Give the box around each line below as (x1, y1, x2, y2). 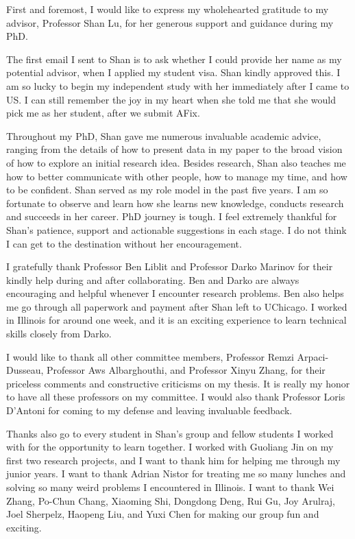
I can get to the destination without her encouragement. (6, 236, 242, 250)
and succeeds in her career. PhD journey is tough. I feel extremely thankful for (6, 209, 337, 224)
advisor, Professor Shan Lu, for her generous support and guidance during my (6, 15, 334, 29)
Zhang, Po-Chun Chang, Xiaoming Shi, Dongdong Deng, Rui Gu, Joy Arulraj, (6, 493, 335, 507)
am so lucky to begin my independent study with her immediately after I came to (6, 78, 350, 93)
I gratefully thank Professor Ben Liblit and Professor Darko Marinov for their (6, 259, 333, 274)
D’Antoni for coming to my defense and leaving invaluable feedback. (6, 403, 293, 418)
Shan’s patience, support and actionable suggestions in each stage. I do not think (6, 222, 347, 237)
